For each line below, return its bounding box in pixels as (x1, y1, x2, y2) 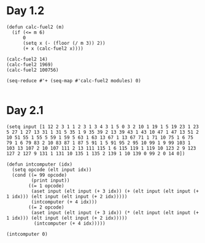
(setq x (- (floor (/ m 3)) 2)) (22, 40, 106, 46)
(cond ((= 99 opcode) (12, 172, 68, 178)
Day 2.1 (6, 104, 44, 117)
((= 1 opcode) (28, 182, 64, 189)
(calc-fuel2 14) (6, 56, 48, 62)
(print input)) (31, 177, 70, 183)
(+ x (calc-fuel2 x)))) (22, 45, 84, 52)
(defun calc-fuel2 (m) (6, 24, 64, 30)
